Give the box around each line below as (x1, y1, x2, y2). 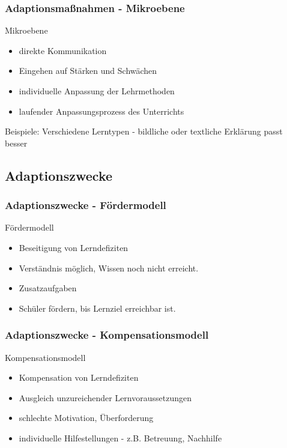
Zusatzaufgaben (19, 282, 77, 294)
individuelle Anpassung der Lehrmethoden (19, 85, 175, 97)
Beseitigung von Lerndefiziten (19, 241, 128, 253)
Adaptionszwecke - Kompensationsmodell (5, 327, 209, 342)
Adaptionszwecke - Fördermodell (5, 198, 166, 213)
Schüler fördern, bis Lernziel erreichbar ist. (19, 301, 176, 314)
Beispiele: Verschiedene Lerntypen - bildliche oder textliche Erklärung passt (5, 125, 283, 138)
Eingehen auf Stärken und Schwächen (19, 64, 157, 77)
